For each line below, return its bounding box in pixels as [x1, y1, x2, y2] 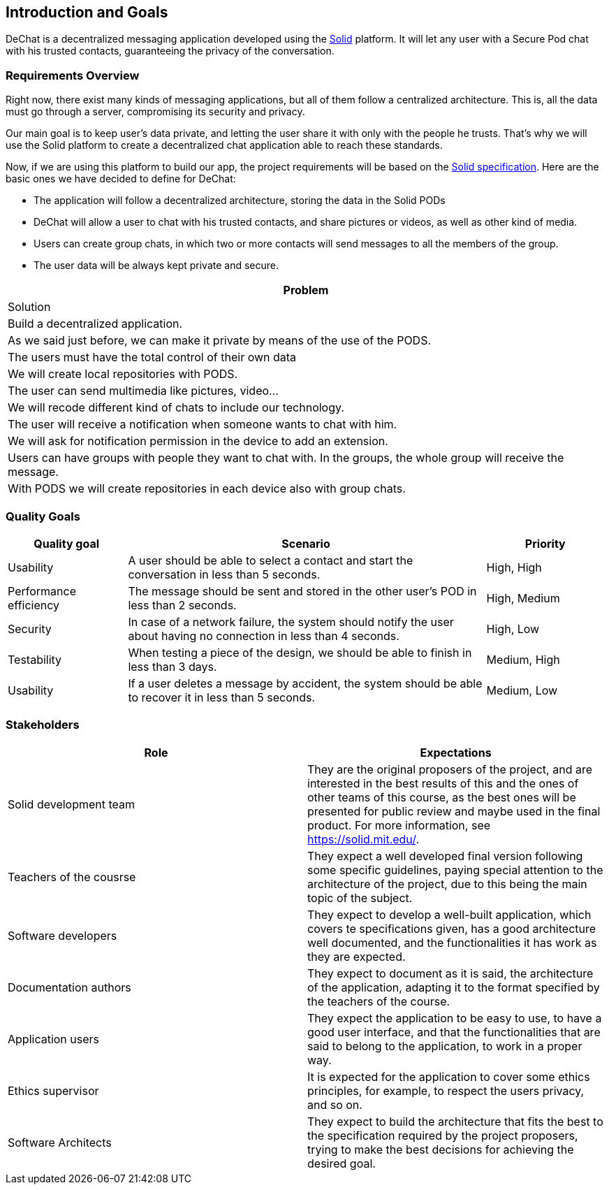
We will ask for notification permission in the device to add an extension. [8, 434, 388, 449]
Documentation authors [8, 980, 131, 994]
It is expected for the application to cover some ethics [307, 1069, 590, 1084]
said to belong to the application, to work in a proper [307, 1038, 582, 1053]
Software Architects [8, 1135, 112, 1149]
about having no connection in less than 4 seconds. [128, 628, 399, 643]
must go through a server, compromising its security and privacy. [6, 106, 305, 118]
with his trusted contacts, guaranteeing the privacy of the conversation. [6, 45, 335, 57]
